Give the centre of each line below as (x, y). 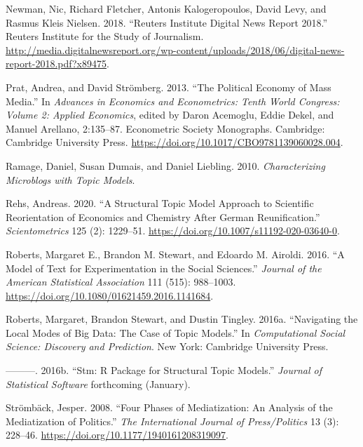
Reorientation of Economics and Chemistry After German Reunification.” (163, 216)
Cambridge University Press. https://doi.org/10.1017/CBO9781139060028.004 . (174, 142)
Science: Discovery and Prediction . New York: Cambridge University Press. (167, 346)
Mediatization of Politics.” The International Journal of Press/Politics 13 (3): (172, 421)
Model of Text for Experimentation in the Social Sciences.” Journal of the (164, 268)
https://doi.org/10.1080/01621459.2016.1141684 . (110, 295)
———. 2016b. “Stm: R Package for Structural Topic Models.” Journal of (164, 370)
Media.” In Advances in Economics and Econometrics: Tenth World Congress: (173, 101)
